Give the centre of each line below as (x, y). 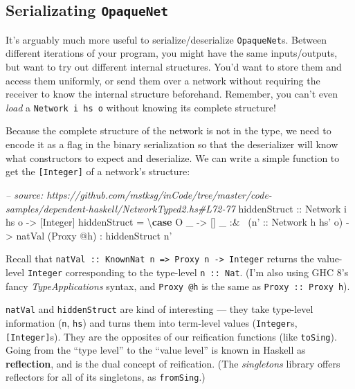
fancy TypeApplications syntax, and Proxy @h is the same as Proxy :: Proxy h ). (178, 286)
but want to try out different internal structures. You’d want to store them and (174, 67)
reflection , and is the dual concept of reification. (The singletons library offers (173, 363)
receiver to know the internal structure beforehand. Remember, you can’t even (172, 94)
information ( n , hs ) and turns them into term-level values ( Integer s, (152, 322)
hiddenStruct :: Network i (292, 208)
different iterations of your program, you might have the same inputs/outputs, (172, 53)
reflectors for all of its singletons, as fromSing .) (106, 377)
